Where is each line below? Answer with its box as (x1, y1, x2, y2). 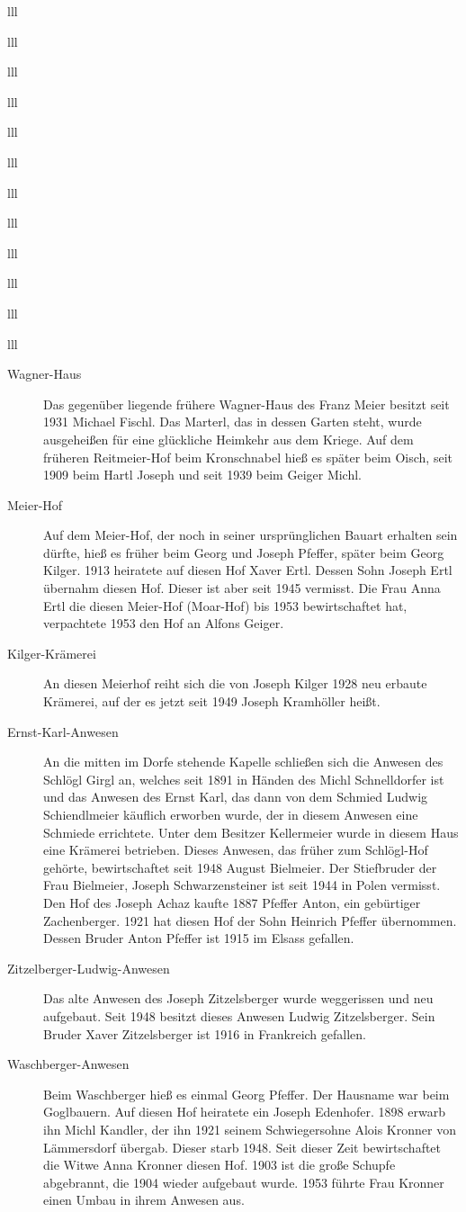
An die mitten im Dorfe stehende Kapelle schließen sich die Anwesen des (43, 752, 444, 771)
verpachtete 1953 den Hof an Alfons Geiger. (43, 614, 284, 633)
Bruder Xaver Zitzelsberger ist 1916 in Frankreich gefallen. (43, 1024, 366, 1043)
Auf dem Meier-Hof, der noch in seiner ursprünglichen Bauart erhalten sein (43, 525, 458, 544)
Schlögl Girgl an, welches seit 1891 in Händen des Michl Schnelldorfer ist (43, 769, 444, 788)
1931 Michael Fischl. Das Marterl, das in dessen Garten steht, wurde (43, 412, 422, 431)
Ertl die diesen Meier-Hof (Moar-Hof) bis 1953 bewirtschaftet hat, (43, 596, 408, 615)
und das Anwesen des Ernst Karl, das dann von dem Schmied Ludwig (43, 787, 428, 806)
